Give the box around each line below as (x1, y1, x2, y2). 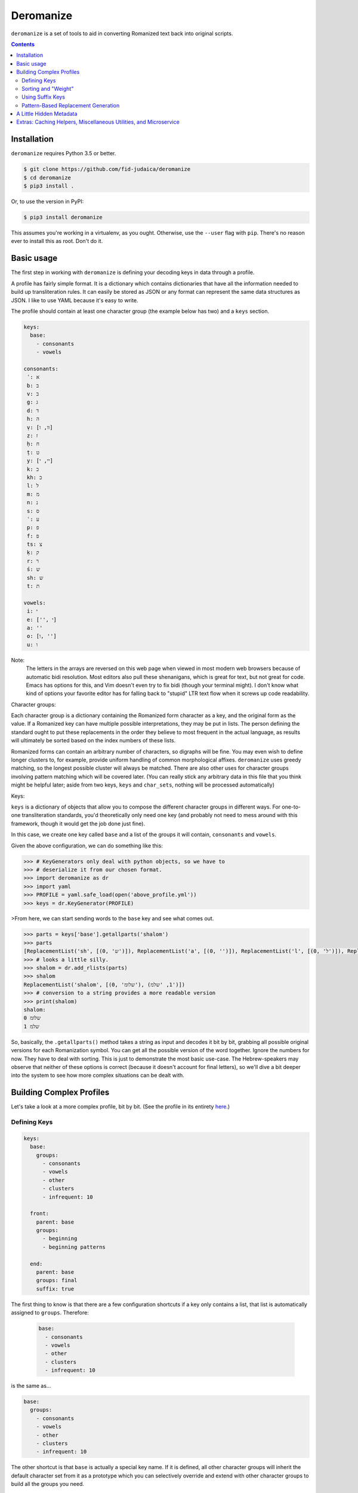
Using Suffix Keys (21, 93, 66, 101)
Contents (11, 41, 35, 48)
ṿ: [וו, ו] (27, 424, 53, 431)
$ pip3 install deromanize (23, 214, 103, 221)
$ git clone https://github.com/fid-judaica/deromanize (23, 166, 191, 173)
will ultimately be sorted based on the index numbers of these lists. (11, 737, 176, 744)
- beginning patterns (42, 1243, 106, 1251)
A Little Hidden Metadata (16, 110, 78, 118)
